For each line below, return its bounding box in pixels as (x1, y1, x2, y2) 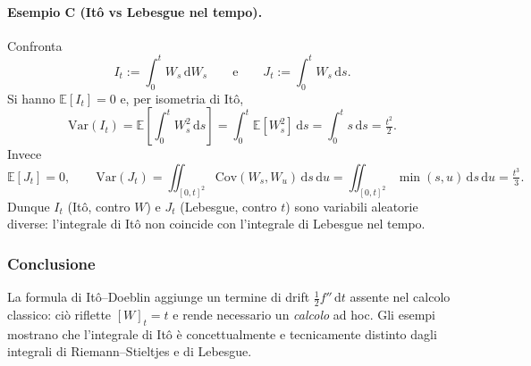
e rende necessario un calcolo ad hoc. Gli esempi (173, 304, 435, 323)
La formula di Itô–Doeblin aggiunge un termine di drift (7, 287, 310, 306)
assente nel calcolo (350, 287, 451, 306)
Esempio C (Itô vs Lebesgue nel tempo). (7, 2, 263, 21)
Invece (7, 145, 42, 163)
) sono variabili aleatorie (285, 196, 418, 215)
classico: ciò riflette (7, 304, 112, 323)
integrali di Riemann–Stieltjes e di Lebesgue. (7, 342, 252, 361)
